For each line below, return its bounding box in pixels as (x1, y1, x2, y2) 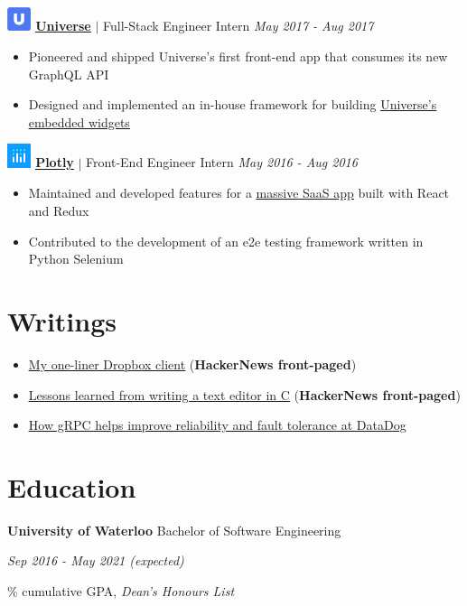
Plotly (35, 153, 74, 172)
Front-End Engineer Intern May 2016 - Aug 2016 (86, 153, 358, 172)
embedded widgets (28, 112, 130, 131)
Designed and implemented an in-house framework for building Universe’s (28, 95, 437, 114)
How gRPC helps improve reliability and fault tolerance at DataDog (28, 415, 406, 434)
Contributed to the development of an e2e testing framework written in (28, 231, 424, 250)
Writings (7, 303, 117, 340)
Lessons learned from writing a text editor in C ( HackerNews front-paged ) (28, 385, 461, 404)
